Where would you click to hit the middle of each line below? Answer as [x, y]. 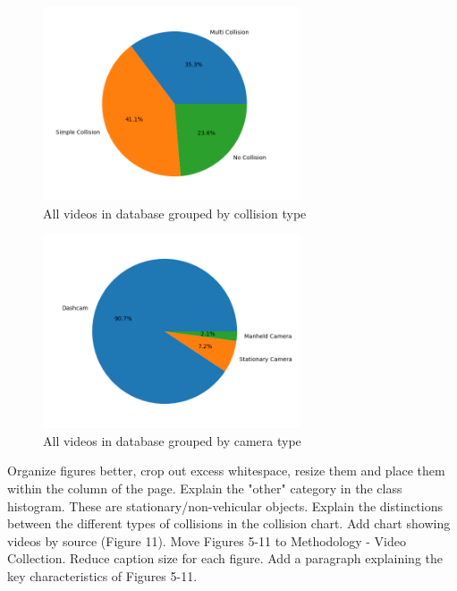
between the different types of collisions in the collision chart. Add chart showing [229, 523]
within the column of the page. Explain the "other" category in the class [205, 488]
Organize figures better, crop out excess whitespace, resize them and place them [226, 471]
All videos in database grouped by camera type [172, 440]
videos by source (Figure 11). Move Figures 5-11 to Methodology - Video [207, 540]
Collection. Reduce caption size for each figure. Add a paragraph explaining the [225, 558]
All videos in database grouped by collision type [175, 213]
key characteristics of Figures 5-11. [102, 575]
